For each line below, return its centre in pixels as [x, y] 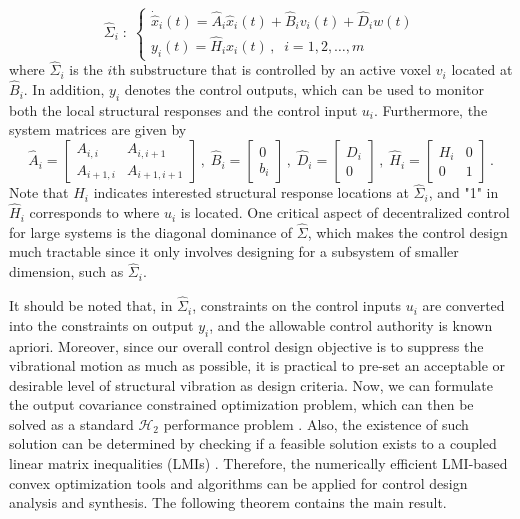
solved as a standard [71, 423]
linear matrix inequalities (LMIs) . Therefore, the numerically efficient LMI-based [258, 463]
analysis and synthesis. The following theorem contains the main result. [228, 502]
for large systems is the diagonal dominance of [151, 231]
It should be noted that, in [91, 305]
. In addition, [64, 89]
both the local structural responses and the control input [183, 109]
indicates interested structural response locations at [251, 192]
